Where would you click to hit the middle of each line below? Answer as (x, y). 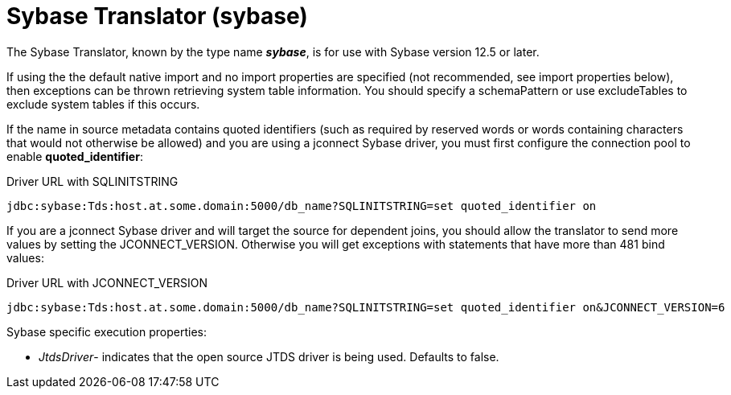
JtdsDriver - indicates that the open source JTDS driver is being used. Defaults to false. (269, 356)
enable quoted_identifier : (75, 156)
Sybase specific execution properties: (107, 331)
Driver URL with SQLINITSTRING (92, 181)
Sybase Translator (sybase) (157, 16)
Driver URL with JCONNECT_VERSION (107, 282)
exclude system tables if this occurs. (103, 104)
